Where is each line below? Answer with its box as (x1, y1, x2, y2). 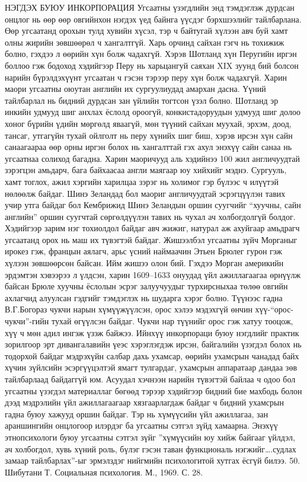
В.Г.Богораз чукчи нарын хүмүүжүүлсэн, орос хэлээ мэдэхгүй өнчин (5, 303, 252, 315)
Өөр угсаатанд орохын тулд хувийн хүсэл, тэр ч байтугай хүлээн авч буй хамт (5, 24, 288, 37)
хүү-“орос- (255, 303, 294, 315)
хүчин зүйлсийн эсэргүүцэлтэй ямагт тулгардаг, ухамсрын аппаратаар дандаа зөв (5, 361, 298, 374)
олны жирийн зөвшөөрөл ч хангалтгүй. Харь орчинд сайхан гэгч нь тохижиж (5, 36, 284, 48)
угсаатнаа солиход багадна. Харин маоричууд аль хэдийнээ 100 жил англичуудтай (5, 152, 300, 164)
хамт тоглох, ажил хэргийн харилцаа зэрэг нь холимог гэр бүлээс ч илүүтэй (5, 175, 279, 187)
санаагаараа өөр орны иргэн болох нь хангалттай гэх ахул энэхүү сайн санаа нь (5, 141, 292, 153)
